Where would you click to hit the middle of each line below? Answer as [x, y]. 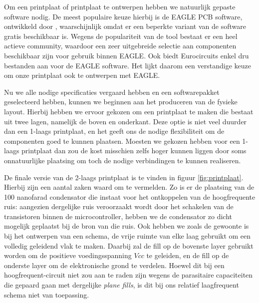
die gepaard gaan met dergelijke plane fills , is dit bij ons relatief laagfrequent [122, 285]
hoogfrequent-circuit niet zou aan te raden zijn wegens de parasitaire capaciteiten [129, 275]
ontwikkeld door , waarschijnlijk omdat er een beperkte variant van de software [125, 26]
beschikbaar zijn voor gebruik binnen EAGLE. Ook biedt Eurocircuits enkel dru [127, 55]
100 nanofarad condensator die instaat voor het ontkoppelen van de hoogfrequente [130, 196]
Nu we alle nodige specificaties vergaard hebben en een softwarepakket [112, 92]
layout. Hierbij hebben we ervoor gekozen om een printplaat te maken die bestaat [129, 111]
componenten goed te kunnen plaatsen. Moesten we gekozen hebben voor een [122, 141]
